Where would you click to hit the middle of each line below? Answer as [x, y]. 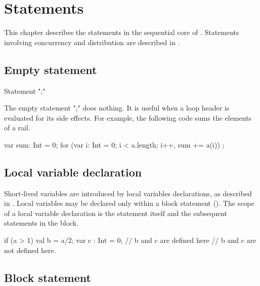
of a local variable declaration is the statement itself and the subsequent [116, 213]
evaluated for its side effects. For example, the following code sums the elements [128, 117]
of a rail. [17, 128]
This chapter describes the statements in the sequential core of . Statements [122, 32]
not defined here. [30, 250]
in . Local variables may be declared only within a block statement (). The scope [129, 203]
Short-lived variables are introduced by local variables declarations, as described [128, 193]
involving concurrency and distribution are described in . [92, 42]
